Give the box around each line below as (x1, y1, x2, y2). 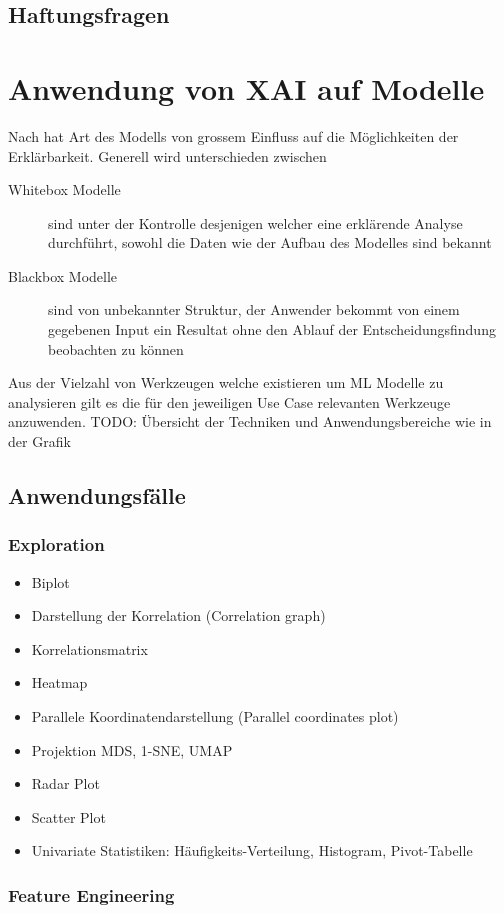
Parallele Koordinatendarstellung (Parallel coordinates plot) (31, 706, 399, 726)
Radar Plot (31, 773, 100, 794)
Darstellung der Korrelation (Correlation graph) (31, 605, 326, 626)
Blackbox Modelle (8, 265, 118, 286)
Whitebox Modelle (8, 179, 121, 200)
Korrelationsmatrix (31, 638, 148, 659)
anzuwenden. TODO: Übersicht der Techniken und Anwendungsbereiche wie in (8, 411, 492, 432)
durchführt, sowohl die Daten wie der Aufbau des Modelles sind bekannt (48, 232, 492, 253)
